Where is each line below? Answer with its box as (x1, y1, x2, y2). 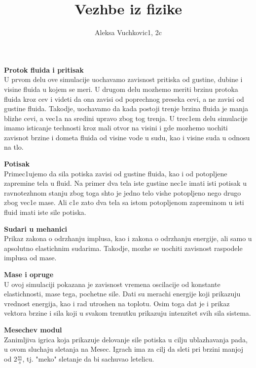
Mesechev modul (4, 324, 62, 334)
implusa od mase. (4, 252, 57, 263)
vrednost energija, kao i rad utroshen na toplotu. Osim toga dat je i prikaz (4, 298, 230, 308)
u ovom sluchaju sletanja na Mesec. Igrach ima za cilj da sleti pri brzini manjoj (4, 344, 243, 354)
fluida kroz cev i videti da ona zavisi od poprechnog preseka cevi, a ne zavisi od (4, 93, 244, 104)
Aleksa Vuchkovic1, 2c (95, 27, 162, 38)
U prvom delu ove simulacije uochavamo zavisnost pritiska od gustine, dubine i (4, 74, 243, 84)
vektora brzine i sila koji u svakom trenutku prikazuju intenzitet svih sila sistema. (4, 308, 251, 318)
